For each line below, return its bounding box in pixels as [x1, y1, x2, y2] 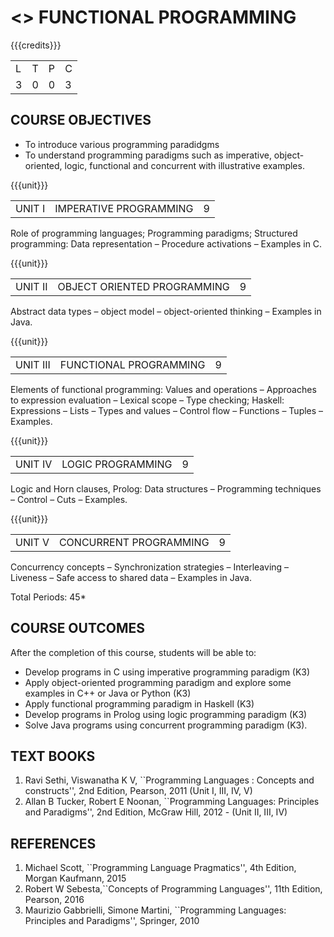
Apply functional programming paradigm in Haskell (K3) [24, 697, 255, 710]
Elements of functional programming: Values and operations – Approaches [10, 383, 317, 395]
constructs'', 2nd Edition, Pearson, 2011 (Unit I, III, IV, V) [24, 785, 253, 797]
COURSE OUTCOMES [10, 620, 146, 637]
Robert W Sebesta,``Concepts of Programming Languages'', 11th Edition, [24, 883, 323, 895]
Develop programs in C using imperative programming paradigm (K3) [24, 666, 311, 678]
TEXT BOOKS [10, 747, 96, 765]
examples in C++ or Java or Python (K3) [24, 687, 192, 699]
